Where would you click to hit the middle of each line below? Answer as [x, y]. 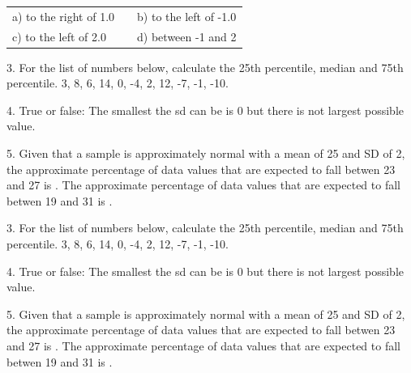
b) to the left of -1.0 [187, 16]
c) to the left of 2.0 [59, 36]
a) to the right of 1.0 [64, 16]
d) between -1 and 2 [187, 36]
